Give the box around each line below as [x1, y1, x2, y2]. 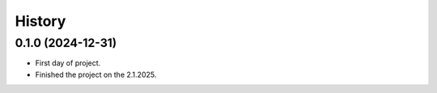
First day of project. [35, 58, 101, 68]
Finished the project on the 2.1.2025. [35, 70, 157, 79]
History [15, 12, 66, 30]
